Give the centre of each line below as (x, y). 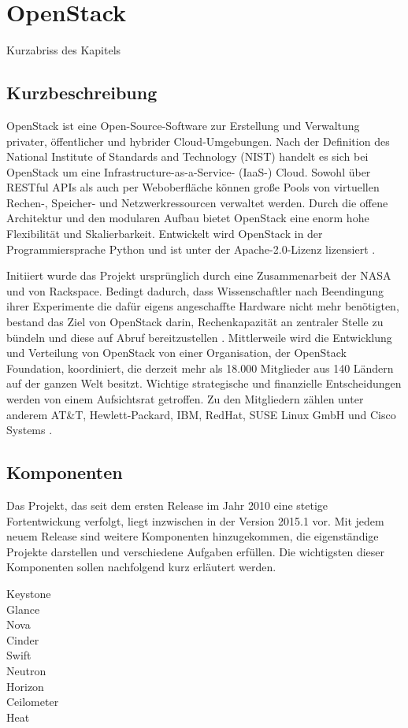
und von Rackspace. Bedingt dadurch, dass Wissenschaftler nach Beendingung (195, 290)
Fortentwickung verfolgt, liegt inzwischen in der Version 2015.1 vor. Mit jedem (195, 520)
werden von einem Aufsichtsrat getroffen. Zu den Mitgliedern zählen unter (185, 399)
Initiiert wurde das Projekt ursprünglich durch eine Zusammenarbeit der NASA (199, 275)
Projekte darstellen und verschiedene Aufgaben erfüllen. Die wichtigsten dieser (196, 551)
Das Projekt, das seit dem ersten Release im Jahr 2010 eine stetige (167, 505)
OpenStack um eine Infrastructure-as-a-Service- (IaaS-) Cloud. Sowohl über (189, 171)
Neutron (26, 670)
